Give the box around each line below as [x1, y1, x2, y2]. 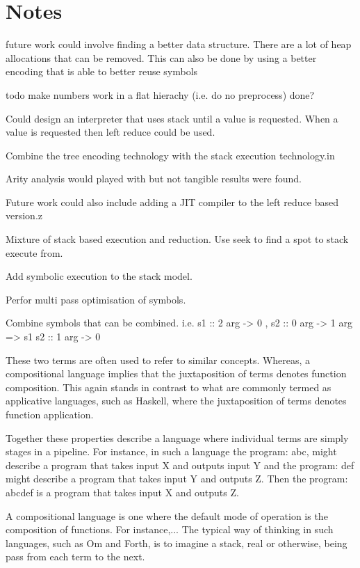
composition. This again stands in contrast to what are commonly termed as [6, 379, 332, 394]
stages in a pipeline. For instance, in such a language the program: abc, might [6, 444, 337, 459]
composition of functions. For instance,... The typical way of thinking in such [6, 522, 334, 537]
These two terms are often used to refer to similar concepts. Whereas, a [6, 352, 311, 367]
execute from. [6, 245, 63, 260]
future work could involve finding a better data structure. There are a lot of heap [6, 37, 352, 52]
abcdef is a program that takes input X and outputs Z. [6, 484, 239, 499]
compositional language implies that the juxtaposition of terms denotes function [6, 366, 347, 381]
